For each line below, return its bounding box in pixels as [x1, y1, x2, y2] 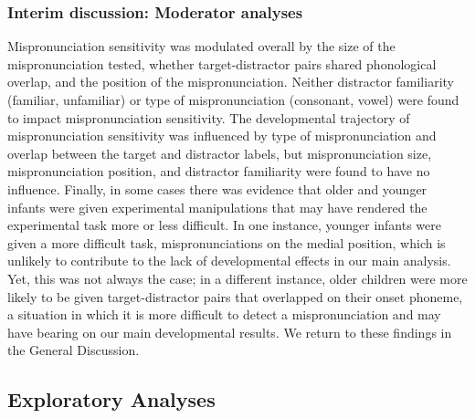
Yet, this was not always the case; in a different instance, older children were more [7, 268, 468, 287]
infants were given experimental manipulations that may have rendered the [7, 197, 427, 216]
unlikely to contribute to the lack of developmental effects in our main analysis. [7, 251, 451, 270]
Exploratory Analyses [7, 385, 216, 413]
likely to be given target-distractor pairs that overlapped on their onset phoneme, [7, 287, 463, 306]
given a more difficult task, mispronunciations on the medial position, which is [7, 233, 446, 252]
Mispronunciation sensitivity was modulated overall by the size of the [7, 37, 396, 56]
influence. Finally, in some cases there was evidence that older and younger [7, 179, 427, 198]
